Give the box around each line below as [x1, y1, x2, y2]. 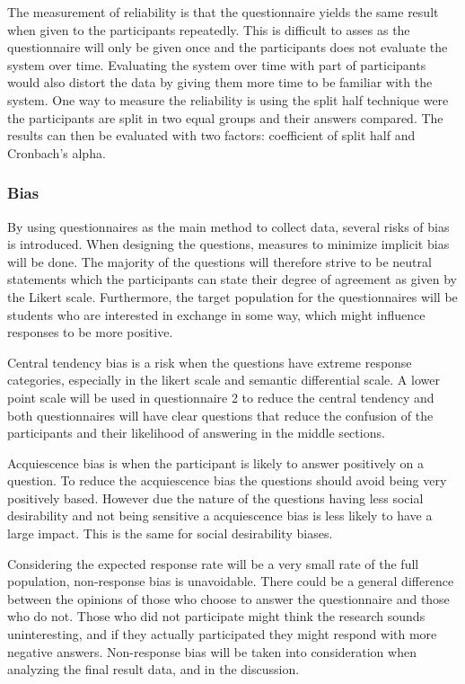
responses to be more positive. [7, 323, 173, 342]
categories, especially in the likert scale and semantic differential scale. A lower [7, 370, 440, 389]
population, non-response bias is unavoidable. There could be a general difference [7, 572, 454, 591]
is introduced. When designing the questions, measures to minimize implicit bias [7, 235, 450, 253]
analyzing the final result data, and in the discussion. [7, 660, 300, 679]
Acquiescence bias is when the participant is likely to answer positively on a [7, 453, 425, 472]
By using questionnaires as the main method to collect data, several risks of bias [7, 217, 450, 235]
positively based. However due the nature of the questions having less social [7, 488, 424, 507]
